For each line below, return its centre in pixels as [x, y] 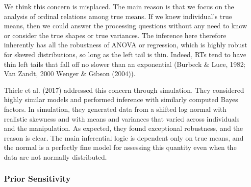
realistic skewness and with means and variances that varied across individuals [122, 118]
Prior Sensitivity [37, 178]
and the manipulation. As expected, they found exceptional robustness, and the [124, 128]
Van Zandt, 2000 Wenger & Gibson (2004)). [70, 73]
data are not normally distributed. [55, 156]
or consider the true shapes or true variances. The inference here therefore [115, 35]
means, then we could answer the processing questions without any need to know [125, 26]
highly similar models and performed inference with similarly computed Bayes [121, 99]
